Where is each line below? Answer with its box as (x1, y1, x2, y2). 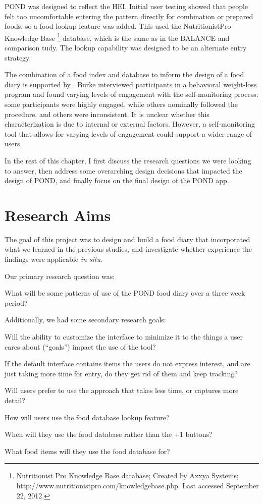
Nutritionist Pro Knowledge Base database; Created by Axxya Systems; (16, 470, 239, 481)
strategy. (5, 52, 31, 63)
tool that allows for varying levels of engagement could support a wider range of (5, 128, 252, 139)
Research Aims (5, 204, 111, 225)
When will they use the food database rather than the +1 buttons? (5, 429, 213, 439)
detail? (5, 395, 25, 405)
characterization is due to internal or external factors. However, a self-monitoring (5, 119, 255, 129)
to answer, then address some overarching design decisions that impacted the (5, 165, 242, 176)
